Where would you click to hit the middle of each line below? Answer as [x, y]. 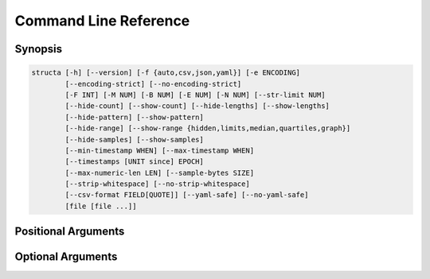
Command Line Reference [102, 21]
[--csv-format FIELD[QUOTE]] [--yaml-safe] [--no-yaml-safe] [187, 195]
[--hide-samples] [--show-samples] [135, 139]
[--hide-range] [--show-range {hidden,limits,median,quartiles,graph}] [208, 128]
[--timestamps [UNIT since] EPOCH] [135, 162]
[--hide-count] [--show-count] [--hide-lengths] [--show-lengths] [197, 106]
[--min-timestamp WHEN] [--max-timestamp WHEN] [160, 150]
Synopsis [39, 49]
